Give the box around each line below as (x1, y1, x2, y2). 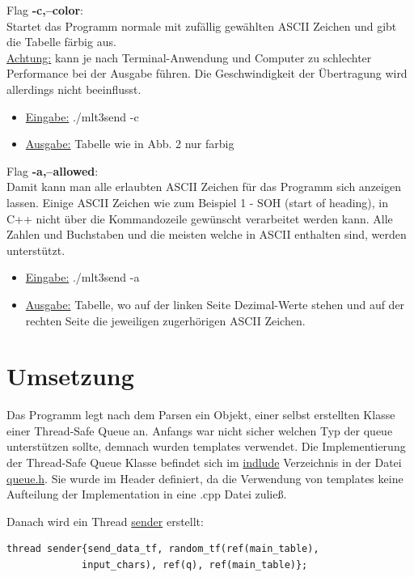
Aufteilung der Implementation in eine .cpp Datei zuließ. (6, 486, 287, 503)
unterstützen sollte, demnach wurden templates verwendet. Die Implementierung (6, 438, 406, 455)
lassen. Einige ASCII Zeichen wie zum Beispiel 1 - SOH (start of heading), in (6, 193, 389, 210)
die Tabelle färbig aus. (6, 33, 116, 50)
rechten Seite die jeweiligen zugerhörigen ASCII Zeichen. (25, 312, 306, 329)
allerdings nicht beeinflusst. (6, 80, 142, 97)
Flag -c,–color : (6, 2, 83, 18)
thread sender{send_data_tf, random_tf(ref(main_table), (6, 543, 319, 555)
